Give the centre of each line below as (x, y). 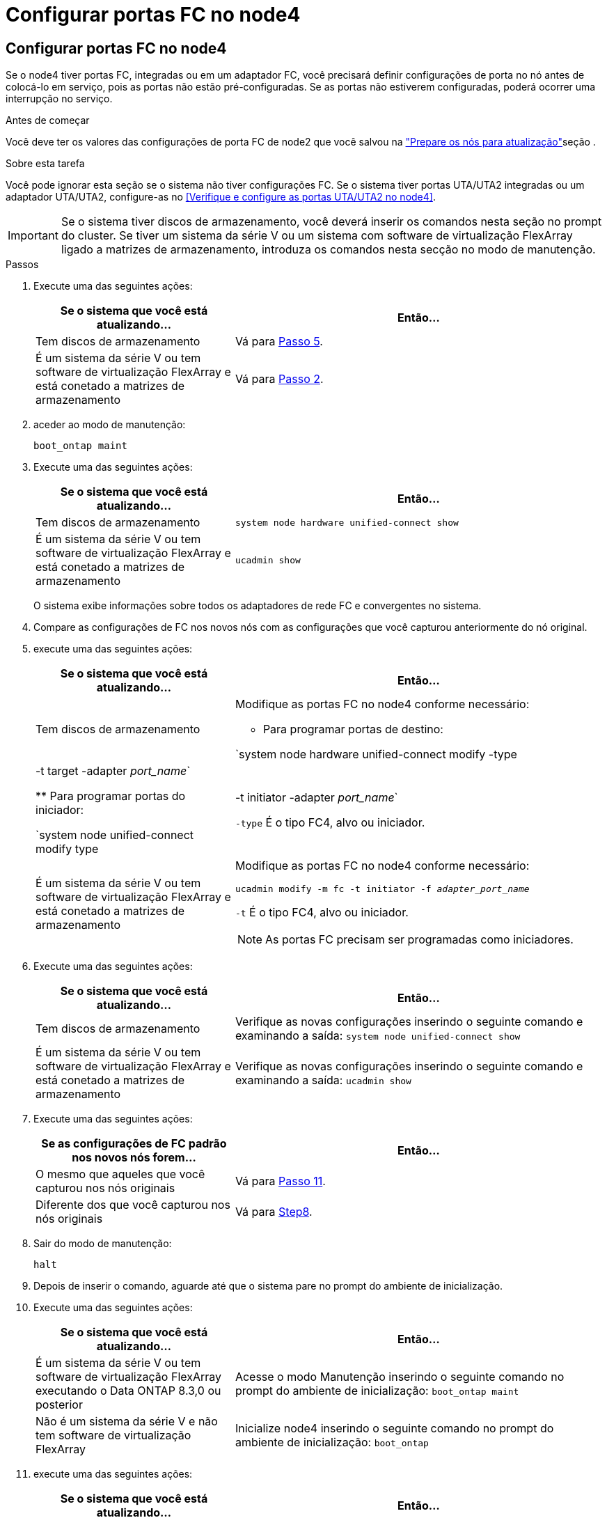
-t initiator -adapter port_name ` (316, 798)
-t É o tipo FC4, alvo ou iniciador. (322, 913)
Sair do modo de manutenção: (103, 1244)
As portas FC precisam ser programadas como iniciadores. (419, 940)
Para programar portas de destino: (353, 729)
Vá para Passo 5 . (279, 342)
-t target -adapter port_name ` (113, 771)
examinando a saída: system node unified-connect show (378, 1036)
